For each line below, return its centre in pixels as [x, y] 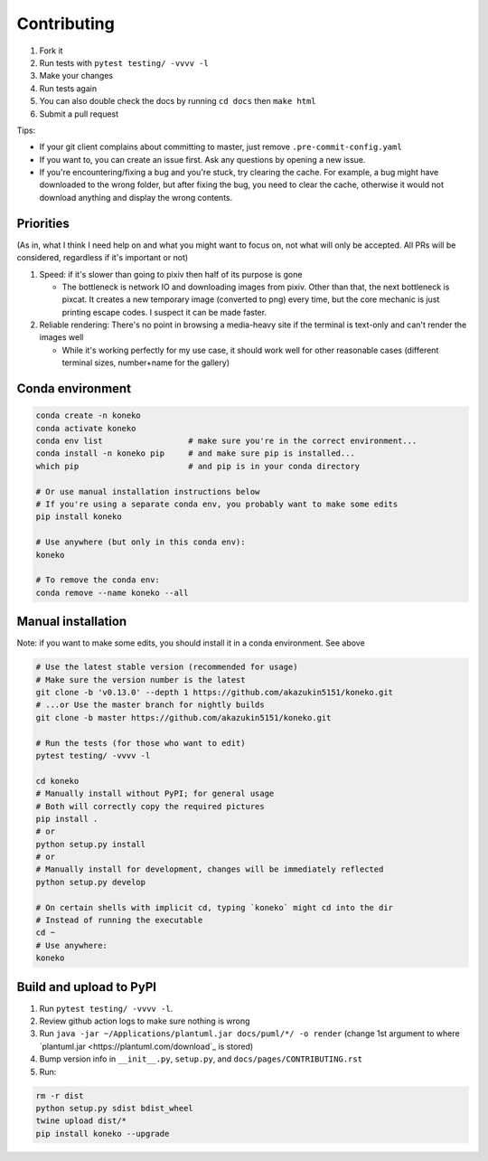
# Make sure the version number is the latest [141, 680]
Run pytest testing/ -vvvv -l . [106, 1008]
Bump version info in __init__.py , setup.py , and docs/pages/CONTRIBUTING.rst [201, 1059]
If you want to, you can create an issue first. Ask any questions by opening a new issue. [202, 159]
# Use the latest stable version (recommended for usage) [167, 667]
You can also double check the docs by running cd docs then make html [178, 101]
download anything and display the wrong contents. [136, 197]
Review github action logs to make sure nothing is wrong [145, 1021]
